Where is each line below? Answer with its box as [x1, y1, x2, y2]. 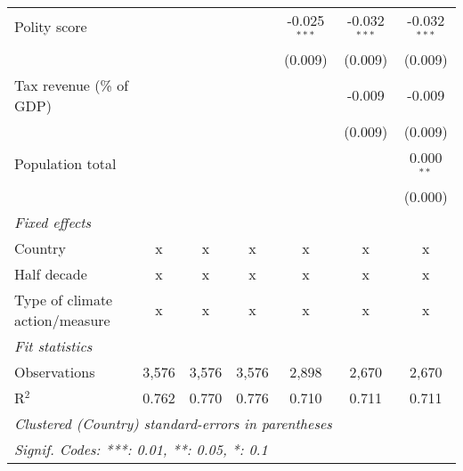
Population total [14, 153, 117, 175]
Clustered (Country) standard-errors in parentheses [14, 412, 332, 434]
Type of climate [14, 288, 113, 310]
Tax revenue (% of [14, 74, 129, 95]
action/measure [14, 309, 110, 330]
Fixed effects [14, 211, 92, 232]
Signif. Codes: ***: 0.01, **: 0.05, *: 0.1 [14, 438, 268, 459]
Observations [14, 361, 95, 382]
